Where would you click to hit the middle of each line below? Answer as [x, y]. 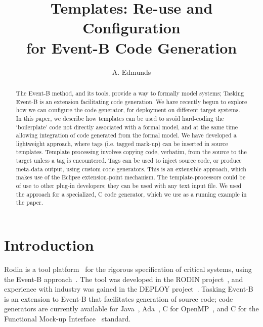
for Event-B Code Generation [131, 47]
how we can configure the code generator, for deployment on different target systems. [128, 110]
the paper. [30, 202]
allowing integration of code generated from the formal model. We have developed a [126, 135]
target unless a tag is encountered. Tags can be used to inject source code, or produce [129, 160]
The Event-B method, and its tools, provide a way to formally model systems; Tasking [130, 93]
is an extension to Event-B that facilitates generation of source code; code [119, 298]
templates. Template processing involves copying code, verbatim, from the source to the [131, 152]
